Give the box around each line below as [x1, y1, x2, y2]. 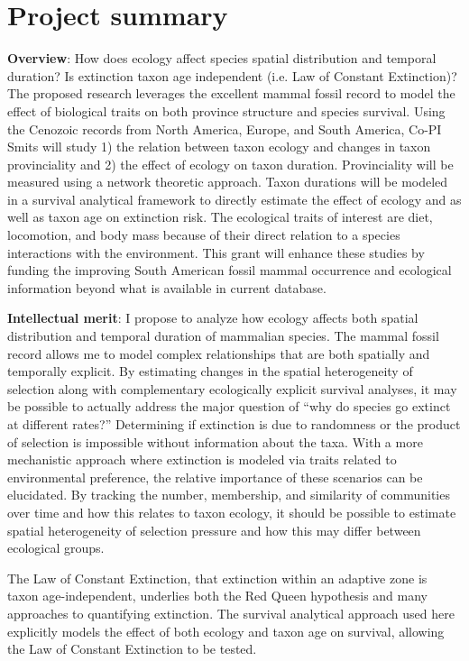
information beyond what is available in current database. [7, 278, 326, 297]
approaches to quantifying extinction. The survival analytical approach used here [7, 603, 455, 622]
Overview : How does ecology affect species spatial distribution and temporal [7, 49, 437, 68]
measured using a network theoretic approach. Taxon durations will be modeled [7, 172, 448, 191]
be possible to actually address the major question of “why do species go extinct [7, 397, 451, 416]
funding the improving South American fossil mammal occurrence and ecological [7, 261, 452, 280]
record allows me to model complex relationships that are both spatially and [7, 344, 430, 363]
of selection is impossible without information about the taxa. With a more [7, 432, 423, 451]
